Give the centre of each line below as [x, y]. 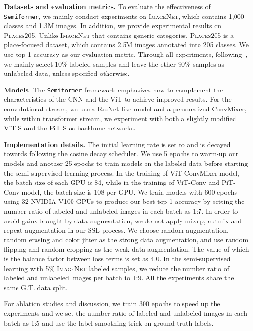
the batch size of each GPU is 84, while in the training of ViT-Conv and [112, 182]
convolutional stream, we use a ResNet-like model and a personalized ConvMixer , [125, 109]
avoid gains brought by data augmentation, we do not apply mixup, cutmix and [123, 220]
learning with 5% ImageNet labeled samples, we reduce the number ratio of [117, 268]
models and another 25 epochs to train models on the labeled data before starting [126, 163]
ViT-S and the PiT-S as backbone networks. [70, 128]
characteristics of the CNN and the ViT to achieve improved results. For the [118, 99]
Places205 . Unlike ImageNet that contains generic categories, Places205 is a [119, 35]
